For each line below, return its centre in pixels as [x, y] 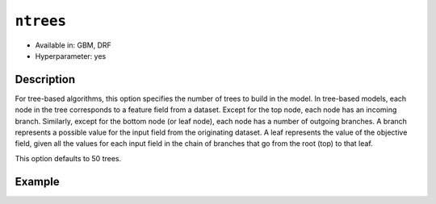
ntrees [41, 21]
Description [45, 79]
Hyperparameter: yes [71, 56]
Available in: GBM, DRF [73, 45]
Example [37, 181]
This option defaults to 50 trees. [68, 158]
